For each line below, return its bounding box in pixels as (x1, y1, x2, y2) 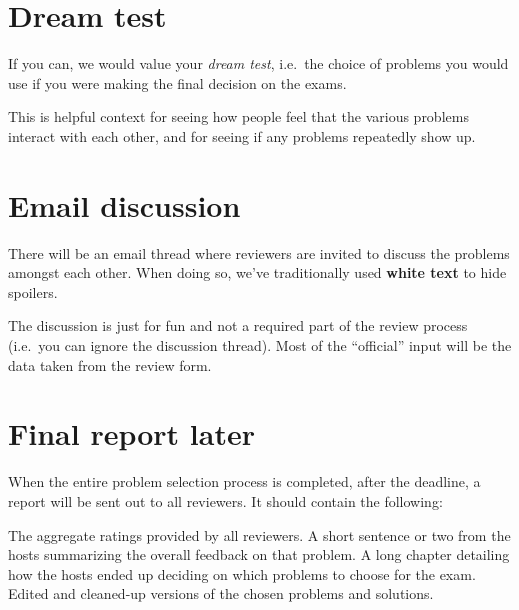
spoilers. (8, 281, 58, 302)
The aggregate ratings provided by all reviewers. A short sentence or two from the (8, 524, 511, 545)
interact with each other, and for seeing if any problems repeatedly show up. (8, 125, 476, 146)
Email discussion (8, 184, 241, 225)
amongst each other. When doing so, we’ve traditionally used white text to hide (8, 262, 507, 283)
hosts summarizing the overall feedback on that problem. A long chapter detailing (8, 544, 510, 565)
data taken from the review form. (8, 354, 212, 375)
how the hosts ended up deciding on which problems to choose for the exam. (8, 563, 476, 584)
